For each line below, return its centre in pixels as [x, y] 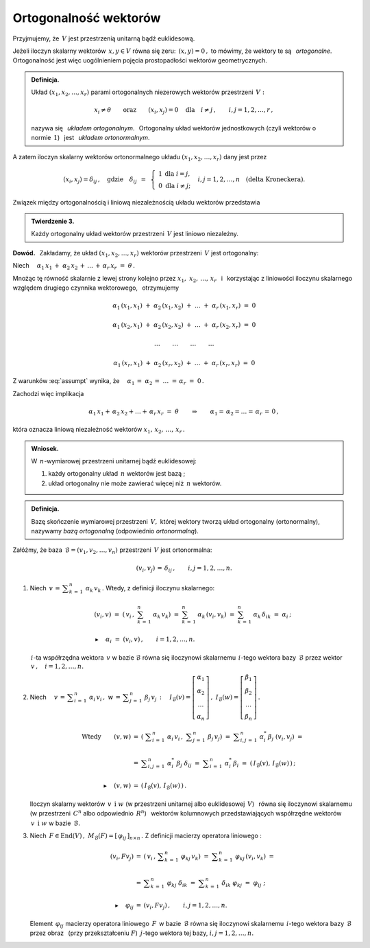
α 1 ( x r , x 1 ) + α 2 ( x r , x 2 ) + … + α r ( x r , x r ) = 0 [184, 364]
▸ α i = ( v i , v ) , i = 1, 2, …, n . [145, 640]
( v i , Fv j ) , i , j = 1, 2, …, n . [185, 906]
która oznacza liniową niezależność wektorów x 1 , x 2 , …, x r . [99, 430]
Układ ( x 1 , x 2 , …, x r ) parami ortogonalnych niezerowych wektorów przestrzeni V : [148, 93]
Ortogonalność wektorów [87, 18]
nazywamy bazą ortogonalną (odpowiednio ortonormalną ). [115, 531]
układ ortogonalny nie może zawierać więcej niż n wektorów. [135, 483]
